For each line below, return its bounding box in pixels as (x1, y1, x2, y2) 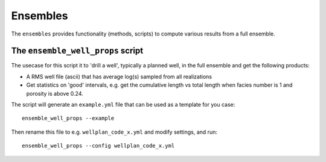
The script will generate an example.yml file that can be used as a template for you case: (11, 101, 235, 108)
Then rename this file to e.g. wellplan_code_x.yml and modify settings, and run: (11, 128, 217, 136)
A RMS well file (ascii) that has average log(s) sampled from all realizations (26, 73, 213, 80)
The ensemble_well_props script (11, 46, 144, 56)
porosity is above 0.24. (26, 90, 84, 97)
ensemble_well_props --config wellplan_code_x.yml (22, 142, 175, 149)
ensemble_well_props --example (22, 115, 115, 122)
